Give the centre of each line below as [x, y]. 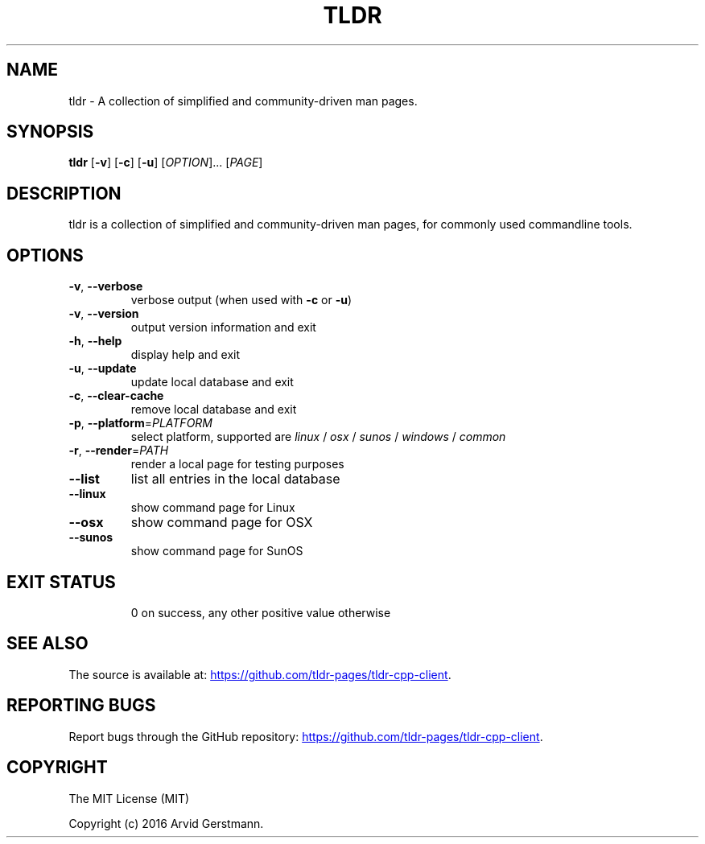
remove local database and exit [214, 410]
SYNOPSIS [50, 132]
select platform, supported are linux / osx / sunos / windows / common [318, 437]
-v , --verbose [106, 286]
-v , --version [104, 314]
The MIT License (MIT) [129, 798]
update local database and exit [212, 382]
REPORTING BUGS [81, 706]
